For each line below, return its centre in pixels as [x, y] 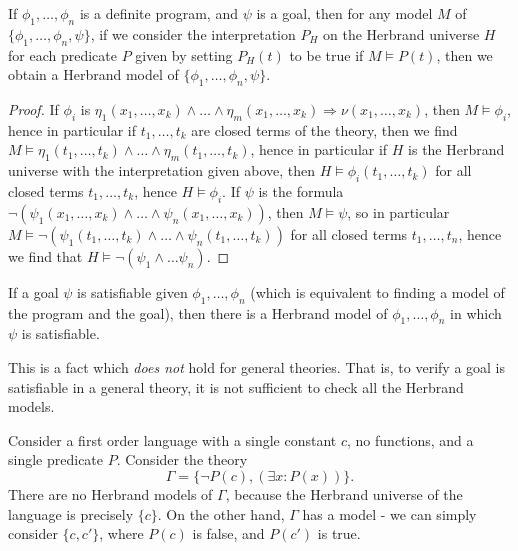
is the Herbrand [456, 149]
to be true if [326, 54]
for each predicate [62, 54]
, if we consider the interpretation [193, 33]
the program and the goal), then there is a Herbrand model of [198, 312]
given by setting [184, 54]
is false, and [228, 533]
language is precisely [71, 513]
